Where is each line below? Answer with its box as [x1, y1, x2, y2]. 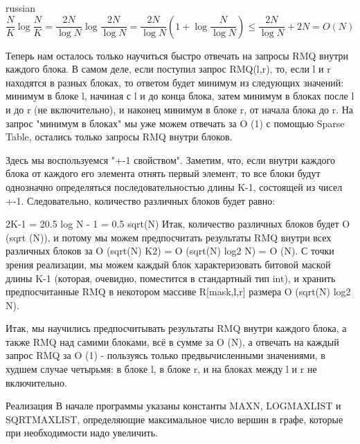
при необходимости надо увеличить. [6, 425, 158, 440]
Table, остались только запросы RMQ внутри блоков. [6, 129, 233, 144]
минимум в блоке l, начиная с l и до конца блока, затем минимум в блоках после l [6, 89, 354, 103]
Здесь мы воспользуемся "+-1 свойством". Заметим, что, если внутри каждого [6, 152, 335, 167]
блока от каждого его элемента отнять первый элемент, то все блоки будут [6, 166, 321, 181]
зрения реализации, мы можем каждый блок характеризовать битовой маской [6, 257, 331, 271]
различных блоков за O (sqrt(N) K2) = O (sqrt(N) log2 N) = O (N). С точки [6, 243, 334, 258]
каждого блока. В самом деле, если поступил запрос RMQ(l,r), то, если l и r [6, 62, 331, 76]
